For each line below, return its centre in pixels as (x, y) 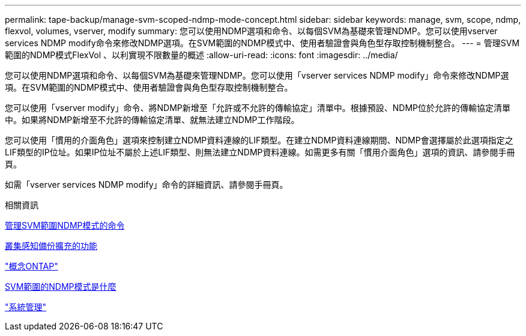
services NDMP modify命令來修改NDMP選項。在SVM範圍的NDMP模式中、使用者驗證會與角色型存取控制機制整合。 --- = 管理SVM (262, 43)
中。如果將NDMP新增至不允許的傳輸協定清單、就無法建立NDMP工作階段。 (152, 120)
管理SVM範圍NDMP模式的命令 (65, 225)
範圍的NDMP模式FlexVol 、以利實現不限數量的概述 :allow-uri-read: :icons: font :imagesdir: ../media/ (201, 55)
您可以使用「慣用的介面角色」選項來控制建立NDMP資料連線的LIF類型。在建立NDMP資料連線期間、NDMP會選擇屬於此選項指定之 (259, 140)
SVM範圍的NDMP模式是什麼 (61, 286)
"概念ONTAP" (32, 266)
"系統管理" (26, 307)
